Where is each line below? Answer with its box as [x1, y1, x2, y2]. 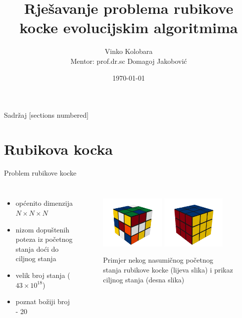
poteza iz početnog [15, 234, 73, 244]
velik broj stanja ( [15, 270, 70, 280]
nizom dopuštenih [15, 224, 70, 234]
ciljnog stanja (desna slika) [103, 274, 185, 284]
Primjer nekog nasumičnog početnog [103, 255, 213, 265]
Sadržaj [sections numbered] [4, 110, 89, 120]
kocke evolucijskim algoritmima [19, 17, 238, 38]
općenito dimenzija [15, 198, 73, 208]
